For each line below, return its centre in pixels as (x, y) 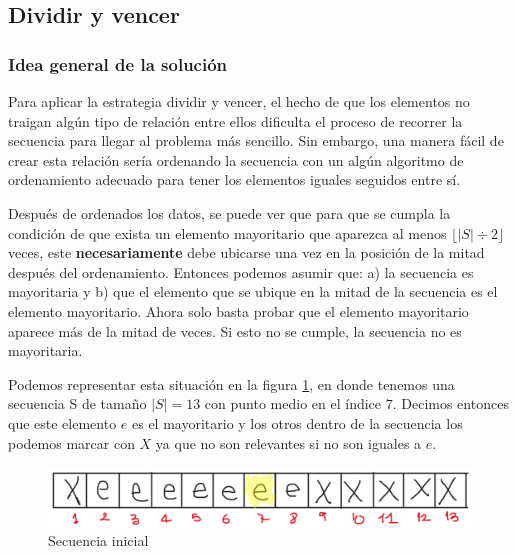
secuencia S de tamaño (77, 403)
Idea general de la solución (118, 63)
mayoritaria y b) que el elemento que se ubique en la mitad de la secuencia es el (253, 291)
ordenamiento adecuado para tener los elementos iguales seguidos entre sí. (234, 179)
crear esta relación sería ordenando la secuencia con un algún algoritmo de (236, 159)
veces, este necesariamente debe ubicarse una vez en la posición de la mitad (246, 252)
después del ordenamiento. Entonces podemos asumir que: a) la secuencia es (241, 271)
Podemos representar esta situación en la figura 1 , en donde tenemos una (231, 383)
